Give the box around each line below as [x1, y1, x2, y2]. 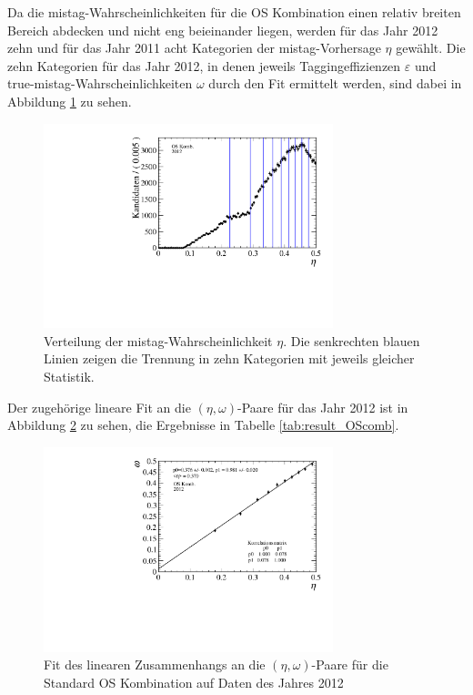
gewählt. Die [396, 38, 466, 57]
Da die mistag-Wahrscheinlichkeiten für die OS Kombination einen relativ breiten [7, 3, 461, 21]
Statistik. [44, 367, 95, 386]
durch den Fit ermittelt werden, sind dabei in [208, 74, 462, 93]
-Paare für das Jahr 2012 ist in [237, 397, 408, 416]
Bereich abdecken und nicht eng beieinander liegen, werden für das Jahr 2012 [7, 20, 438, 39]
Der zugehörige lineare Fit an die [7, 397, 191, 416]
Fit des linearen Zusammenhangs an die [44, 655, 266, 674]
